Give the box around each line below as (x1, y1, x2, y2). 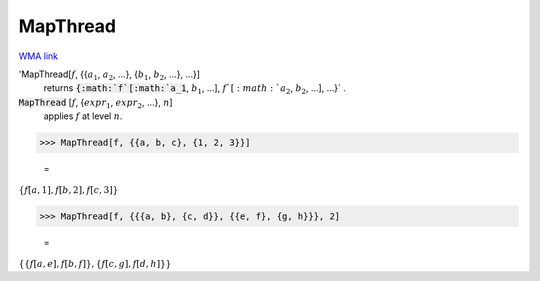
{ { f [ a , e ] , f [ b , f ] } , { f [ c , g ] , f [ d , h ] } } (18, 258, 172, 270)
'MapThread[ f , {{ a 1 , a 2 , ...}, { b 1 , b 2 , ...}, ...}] (18, 68, 200, 82)
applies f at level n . (43, 110, 123, 122)
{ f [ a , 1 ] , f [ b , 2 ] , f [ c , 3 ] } (18, 185, 119, 196)
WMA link (18, 50, 59, 62)
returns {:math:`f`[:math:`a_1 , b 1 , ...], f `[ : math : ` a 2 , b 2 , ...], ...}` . (43, 82, 347, 97)
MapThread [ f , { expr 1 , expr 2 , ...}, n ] (18, 96, 174, 110)
